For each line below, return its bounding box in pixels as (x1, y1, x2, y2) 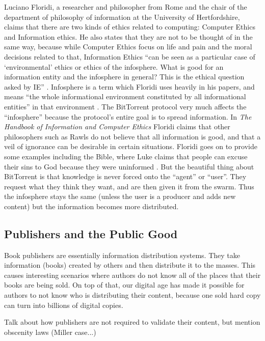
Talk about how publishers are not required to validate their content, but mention (4, 317, 260, 327)
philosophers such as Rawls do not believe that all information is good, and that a (4, 131, 261, 141)
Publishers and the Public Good (4, 225, 178, 241)
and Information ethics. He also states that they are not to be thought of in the (4, 31, 253, 42)
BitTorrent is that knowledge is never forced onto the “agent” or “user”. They (4, 171, 247, 182)
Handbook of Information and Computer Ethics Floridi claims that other (4, 121, 230, 132)
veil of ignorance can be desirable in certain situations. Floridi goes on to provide (4, 141, 257, 152)
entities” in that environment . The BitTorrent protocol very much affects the (4, 101, 247, 111)
